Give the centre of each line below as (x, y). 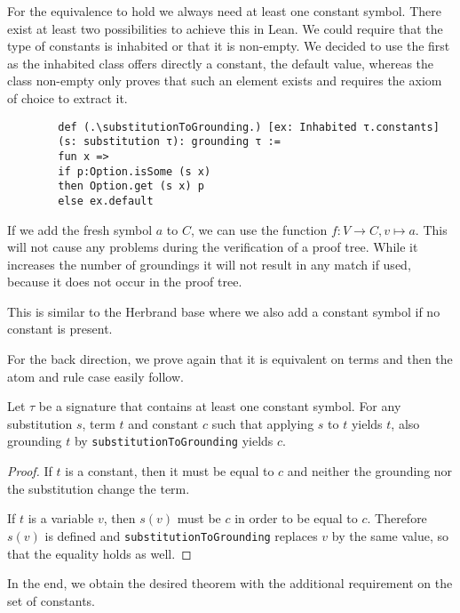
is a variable (61, 518)
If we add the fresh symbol (80, 229)
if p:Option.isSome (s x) (135, 171)
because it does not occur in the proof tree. (125, 282)
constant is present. (60, 329)
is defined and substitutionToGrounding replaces (181, 535)
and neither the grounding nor (370, 471)
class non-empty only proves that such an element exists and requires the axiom (225, 81)
